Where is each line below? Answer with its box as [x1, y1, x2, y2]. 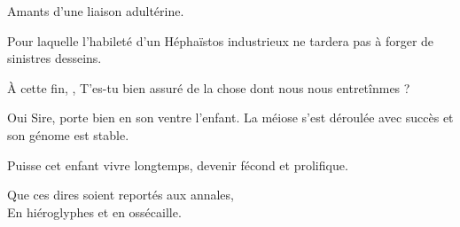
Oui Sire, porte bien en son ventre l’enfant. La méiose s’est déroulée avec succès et [7, 108, 454, 127]
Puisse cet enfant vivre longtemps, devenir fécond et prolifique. [7, 155, 348, 174]
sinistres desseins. [7, 49, 102, 67]
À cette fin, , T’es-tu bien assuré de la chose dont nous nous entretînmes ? [7, 78, 410, 97]
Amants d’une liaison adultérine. [7, 2, 184, 20]
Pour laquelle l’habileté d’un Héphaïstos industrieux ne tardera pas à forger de [7, 31, 434, 50]
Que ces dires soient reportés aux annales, [7, 185, 234, 204]
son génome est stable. [7, 125, 129, 144]
